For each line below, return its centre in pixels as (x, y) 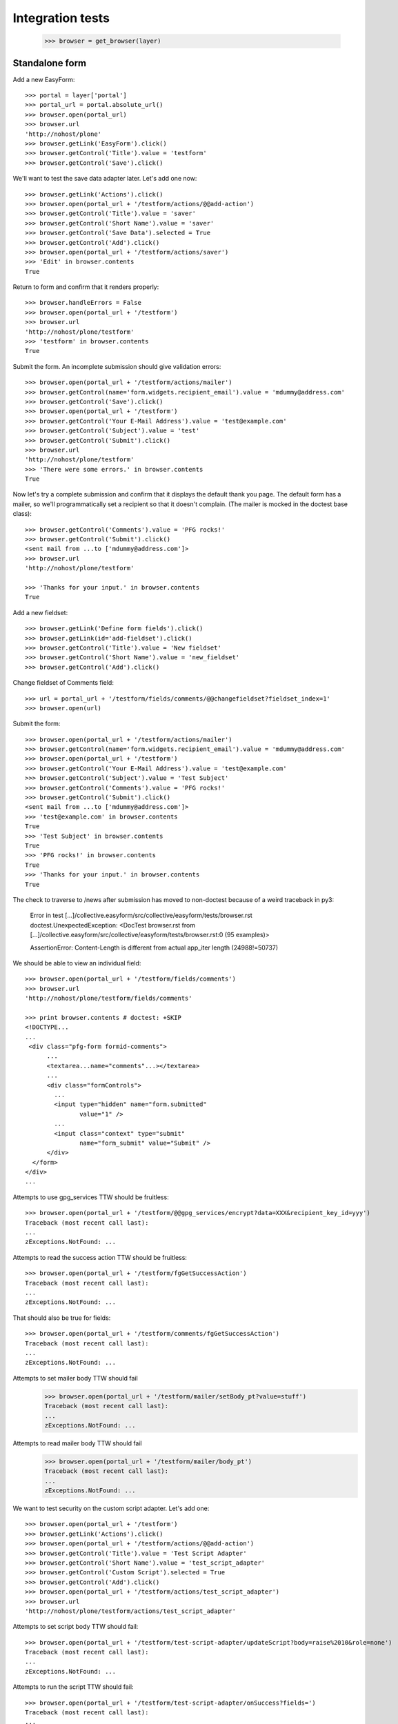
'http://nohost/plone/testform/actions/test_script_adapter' (130, 1611)
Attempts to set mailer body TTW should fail (75, 1378)
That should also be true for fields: (62, 1318)
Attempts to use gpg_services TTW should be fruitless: (91, 1197)
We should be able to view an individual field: (77, 963)
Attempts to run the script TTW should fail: (73, 1687)
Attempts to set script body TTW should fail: (76, 1627)
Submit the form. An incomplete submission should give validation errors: (117, 366)
